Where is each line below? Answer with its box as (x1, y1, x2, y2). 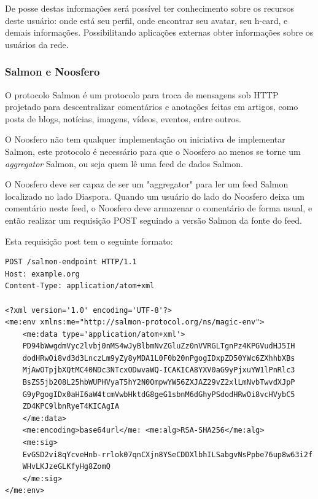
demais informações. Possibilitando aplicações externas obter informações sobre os (5, 26, 314, 39)
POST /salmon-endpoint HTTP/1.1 (5, 257, 137, 267)
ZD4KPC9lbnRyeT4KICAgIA (22, 402, 120, 411)
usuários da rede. (5, 37, 69, 50)
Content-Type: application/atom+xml (5, 281, 155, 291)
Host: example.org (5, 269, 80, 278)
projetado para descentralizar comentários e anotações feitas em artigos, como (5, 100, 298, 113)
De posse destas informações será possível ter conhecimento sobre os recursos (5, 2, 295, 14)
